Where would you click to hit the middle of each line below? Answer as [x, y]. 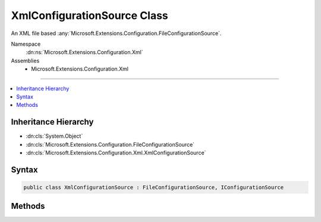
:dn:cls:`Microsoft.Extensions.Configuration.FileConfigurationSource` [110, 144]
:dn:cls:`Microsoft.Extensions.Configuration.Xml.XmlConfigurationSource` [116, 153]
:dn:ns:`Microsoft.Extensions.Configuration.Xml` [85, 52]
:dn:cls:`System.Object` [54, 136]
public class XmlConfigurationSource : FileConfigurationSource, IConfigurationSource [154, 187]
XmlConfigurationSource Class [90, 15]
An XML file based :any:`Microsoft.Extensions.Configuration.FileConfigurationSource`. [116, 33]
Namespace [26, 44]
